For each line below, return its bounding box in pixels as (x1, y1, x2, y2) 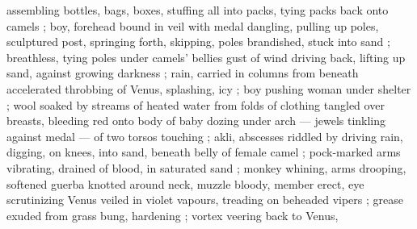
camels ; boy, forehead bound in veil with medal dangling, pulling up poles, (6, 17, 379, 34)
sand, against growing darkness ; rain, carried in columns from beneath (6, 65, 359, 81)
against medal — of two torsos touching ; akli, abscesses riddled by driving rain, (6, 127, 403, 144)
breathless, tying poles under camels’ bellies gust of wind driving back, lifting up (6, 48, 406, 65)
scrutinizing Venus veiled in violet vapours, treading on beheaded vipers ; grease (6, 191, 403, 208)
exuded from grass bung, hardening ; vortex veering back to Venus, (6, 206, 339, 223)
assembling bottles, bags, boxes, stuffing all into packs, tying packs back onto (6, 2, 389, 18)
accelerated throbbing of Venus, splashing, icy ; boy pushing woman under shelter (6, 80, 411, 97)
